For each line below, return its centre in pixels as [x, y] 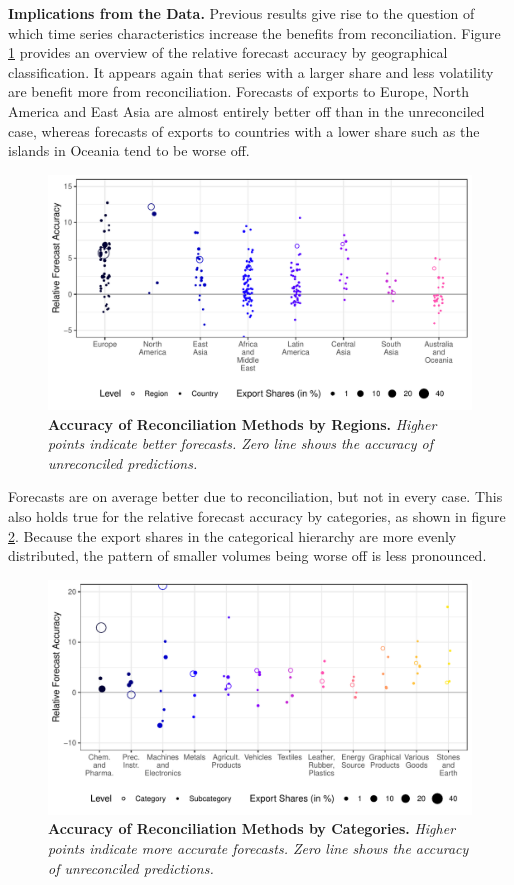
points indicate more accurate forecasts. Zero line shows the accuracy [258, 848]
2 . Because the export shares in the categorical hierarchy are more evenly [232, 535]
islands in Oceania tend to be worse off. [129, 150]
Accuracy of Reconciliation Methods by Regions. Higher [242, 423]
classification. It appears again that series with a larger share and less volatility [251, 71]
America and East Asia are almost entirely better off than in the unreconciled [246, 110]
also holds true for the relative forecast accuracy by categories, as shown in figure [257, 515]
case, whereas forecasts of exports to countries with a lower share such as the [244, 130]
